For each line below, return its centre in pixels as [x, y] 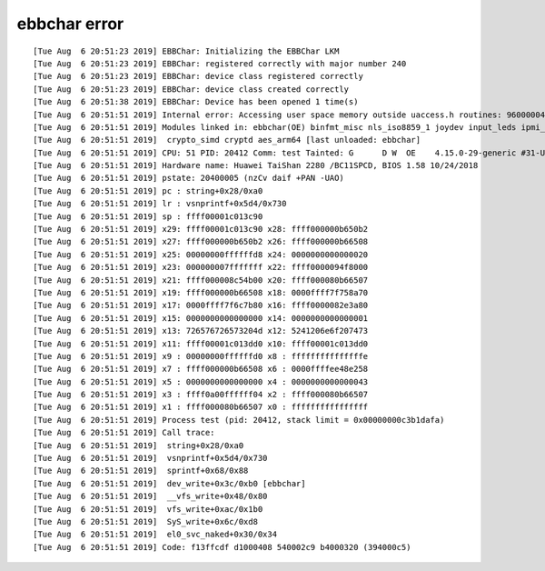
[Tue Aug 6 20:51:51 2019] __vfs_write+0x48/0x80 [150, 496]
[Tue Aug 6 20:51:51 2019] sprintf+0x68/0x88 [141, 471]
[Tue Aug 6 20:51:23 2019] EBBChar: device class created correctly [191, 89]
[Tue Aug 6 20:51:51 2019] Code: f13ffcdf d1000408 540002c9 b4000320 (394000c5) [222, 547]
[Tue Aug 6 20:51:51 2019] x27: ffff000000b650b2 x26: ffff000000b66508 [201, 242]
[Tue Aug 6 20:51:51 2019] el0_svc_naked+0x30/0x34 [155, 535]
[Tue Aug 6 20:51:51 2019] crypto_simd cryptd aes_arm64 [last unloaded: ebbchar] [227, 140]
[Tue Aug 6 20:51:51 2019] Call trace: [124, 433]
